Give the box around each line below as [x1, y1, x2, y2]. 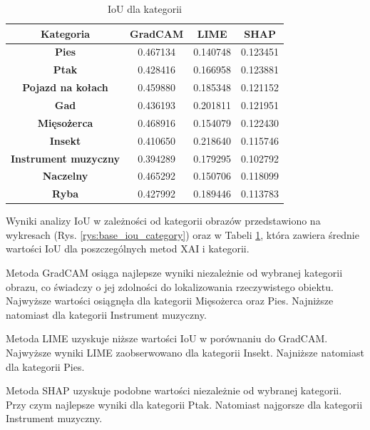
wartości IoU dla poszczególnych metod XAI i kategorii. [6, 241, 250, 256]
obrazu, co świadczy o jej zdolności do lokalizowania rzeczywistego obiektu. [6, 279, 334, 294]
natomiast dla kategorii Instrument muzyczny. [6, 307, 207, 322]
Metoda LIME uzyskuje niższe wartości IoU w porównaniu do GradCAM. [6, 331, 328, 346]
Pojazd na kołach [22, 80, 108, 95]
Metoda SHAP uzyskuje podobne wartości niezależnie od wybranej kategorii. [6, 383, 342, 398]
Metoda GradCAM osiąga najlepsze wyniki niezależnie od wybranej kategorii [6, 265, 343, 280]
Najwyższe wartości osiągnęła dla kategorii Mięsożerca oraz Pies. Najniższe [6, 293, 334, 308]
